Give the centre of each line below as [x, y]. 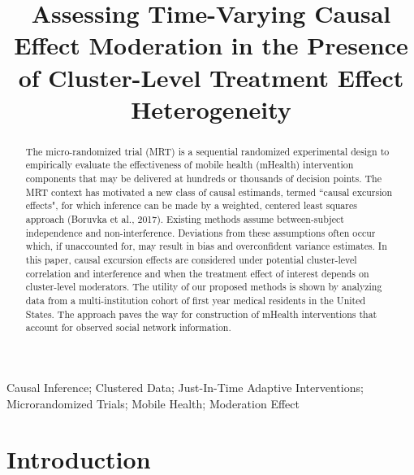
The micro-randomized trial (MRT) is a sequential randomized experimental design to [207, 151]
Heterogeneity [211, 109]
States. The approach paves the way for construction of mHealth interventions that [201, 314]
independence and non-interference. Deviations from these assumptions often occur [201, 232]
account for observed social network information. [128, 327]
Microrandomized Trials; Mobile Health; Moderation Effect [153, 403]
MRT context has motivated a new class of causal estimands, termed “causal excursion [209, 192]
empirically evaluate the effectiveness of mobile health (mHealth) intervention [190, 165]
